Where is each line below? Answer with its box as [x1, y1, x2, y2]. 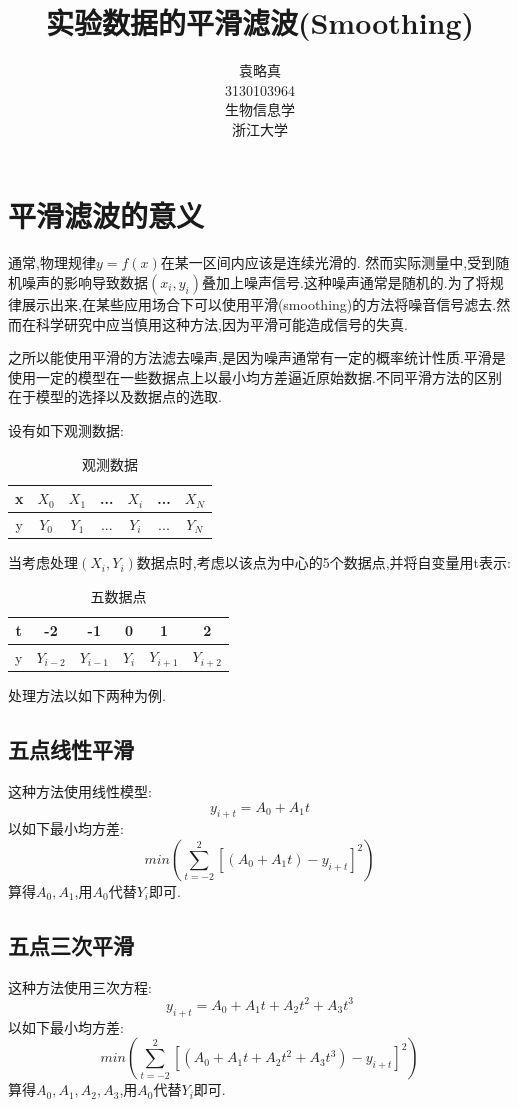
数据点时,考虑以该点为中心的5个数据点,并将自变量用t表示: [136, 552, 511, 573]
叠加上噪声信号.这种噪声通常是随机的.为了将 [201, 272, 490, 293]
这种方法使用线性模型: [8, 780, 152, 801]
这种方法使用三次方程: [8, 976, 152, 997]
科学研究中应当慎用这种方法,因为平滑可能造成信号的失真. [35, 313, 408, 334]
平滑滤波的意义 [8, 194, 205, 235]
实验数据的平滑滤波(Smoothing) [45, 2, 475, 43]
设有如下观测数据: [8, 420, 124, 440]
